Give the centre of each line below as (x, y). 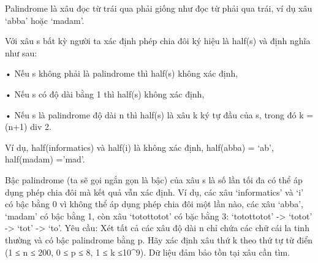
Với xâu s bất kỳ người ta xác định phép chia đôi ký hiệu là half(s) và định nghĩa (158, 41)
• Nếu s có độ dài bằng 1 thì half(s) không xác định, (105, 93)
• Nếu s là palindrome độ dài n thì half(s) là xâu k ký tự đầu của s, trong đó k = (159, 114)
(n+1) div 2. (28, 127)
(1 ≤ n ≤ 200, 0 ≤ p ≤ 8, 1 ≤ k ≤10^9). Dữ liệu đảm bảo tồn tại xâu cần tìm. (148, 252)
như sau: (21, 52)
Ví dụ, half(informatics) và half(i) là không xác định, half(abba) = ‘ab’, (139, 147)
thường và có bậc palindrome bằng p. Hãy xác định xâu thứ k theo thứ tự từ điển (159, 239)
